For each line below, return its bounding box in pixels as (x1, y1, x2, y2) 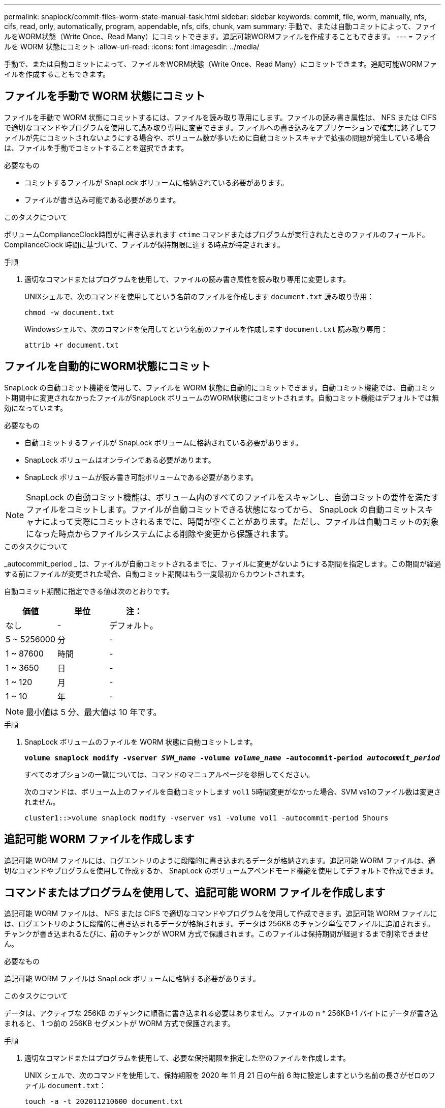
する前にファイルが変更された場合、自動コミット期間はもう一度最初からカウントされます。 (4, 569, 309, 578)
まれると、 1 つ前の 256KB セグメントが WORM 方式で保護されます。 (4, 1019, 235, 1028)
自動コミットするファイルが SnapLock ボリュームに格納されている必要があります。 (24, 438, 303, 447)
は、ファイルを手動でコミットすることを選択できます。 (4, 143, 188, 152)
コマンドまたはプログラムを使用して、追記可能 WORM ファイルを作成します (4, 886, 386, 899)
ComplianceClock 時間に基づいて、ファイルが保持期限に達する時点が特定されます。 (4, 240, 284, 249)
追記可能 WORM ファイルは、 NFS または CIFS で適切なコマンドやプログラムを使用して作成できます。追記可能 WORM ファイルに (4, 909, 437, 918)
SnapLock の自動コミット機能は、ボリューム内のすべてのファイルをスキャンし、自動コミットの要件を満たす (26, 492, 439, 502)
